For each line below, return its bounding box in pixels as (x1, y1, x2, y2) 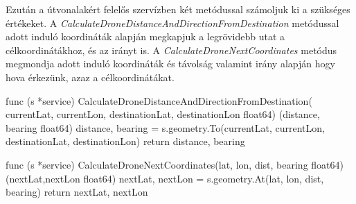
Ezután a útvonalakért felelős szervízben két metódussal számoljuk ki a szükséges (6, 2, 350, 16)
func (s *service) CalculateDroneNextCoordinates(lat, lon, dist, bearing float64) (6, 157, 344, 171)
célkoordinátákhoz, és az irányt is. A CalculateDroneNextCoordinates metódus (6, 42, 337, 57)
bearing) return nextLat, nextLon (6, 185, 148, 199)
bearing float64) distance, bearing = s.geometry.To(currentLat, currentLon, (6, 120, 325, 135)
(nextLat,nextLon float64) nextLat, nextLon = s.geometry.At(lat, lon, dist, (6, 171, 324, 185)
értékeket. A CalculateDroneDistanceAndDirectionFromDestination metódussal (6, 15, 339, 30)
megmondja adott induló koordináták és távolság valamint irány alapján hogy (6, 56, 335, 71)
